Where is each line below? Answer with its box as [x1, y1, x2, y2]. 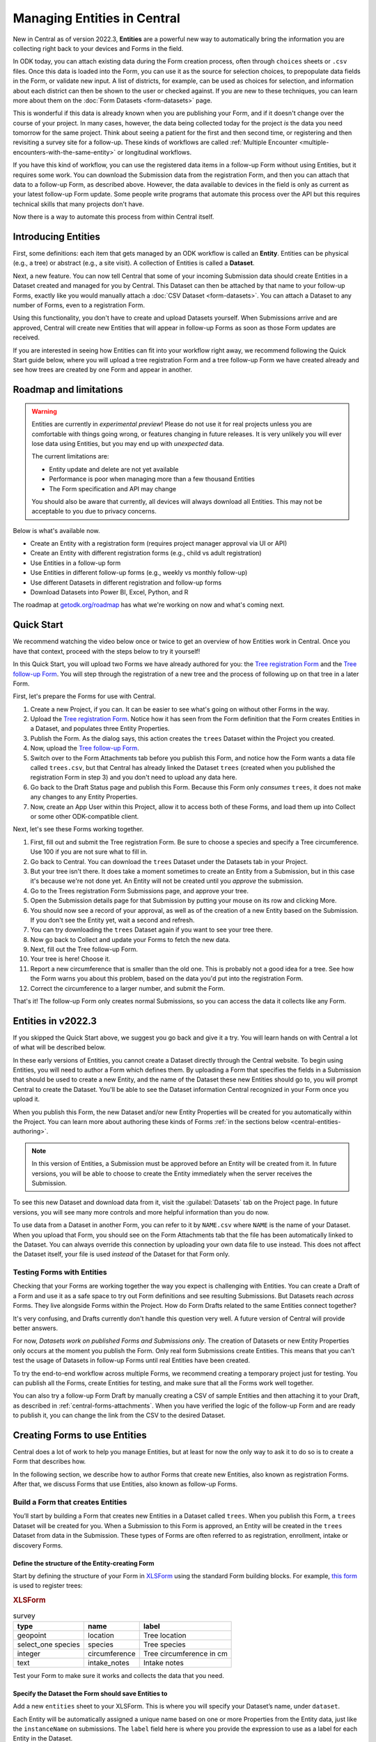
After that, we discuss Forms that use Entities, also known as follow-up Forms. [13, 1480, 238, 1488]
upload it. [13, 1095, 40, 1104]
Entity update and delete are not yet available [49, 465, 179, 473]
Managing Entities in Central [13, 10, 180, 26]
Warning [31, 407, 57, 415]
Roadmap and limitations [13, 384, 123, 396]
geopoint [17, 1631, 47, 1640]
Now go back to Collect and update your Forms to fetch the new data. [30, 935, 231, 943]
